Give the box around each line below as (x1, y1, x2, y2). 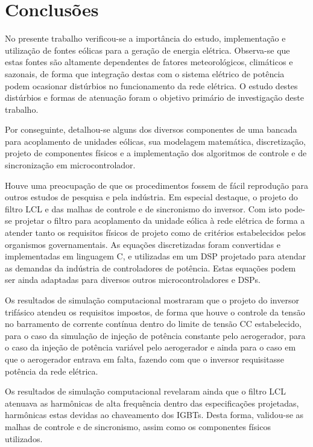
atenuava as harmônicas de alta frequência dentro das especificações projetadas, (5, 396, 299, 409)
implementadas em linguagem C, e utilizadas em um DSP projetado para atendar (5, 250, 306, 262)
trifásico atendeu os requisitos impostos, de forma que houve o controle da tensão (5, 305, 305, 318)
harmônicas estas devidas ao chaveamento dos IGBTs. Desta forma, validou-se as (5, 408, 304, 421)
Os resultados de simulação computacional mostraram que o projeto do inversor (5, 294, 299, 306)
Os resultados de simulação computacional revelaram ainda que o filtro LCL (5, 385, 286, 398)
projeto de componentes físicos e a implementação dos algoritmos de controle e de (5, 147, 307, 159)
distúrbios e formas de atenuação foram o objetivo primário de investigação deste (5, 91, 305, 104)
